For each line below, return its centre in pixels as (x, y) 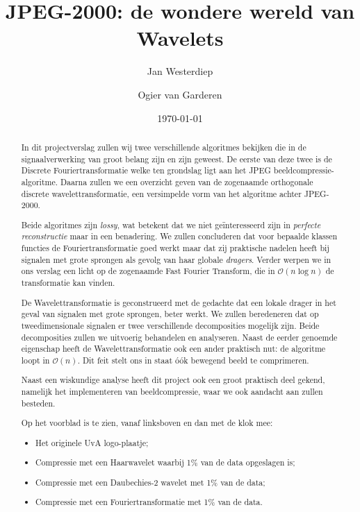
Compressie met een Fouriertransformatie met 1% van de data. (149, 502)
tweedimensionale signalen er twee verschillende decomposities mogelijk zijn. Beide (170, 325)
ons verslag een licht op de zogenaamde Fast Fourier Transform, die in (148, 271)
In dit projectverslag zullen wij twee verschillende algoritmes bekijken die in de (164, 147)
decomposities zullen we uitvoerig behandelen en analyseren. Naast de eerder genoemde (179, 337)
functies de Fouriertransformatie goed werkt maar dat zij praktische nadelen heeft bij (175, 248)
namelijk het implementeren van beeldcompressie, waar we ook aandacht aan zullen (172, 392)
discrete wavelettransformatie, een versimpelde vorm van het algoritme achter (161, 193)
